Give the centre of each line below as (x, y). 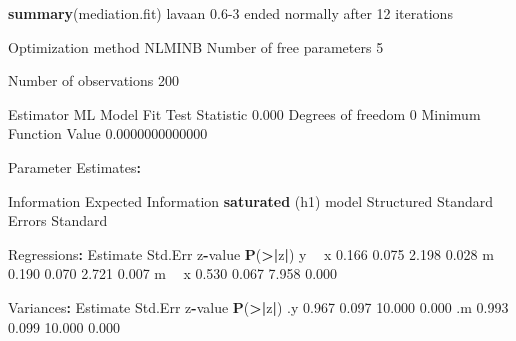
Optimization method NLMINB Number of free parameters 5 (196, 46)
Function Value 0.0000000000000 (108, 133)
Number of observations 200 (93, 80)
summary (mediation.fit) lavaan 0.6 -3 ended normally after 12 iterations (230, 13)
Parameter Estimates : (75, 166)
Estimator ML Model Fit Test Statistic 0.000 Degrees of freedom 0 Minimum (244, 113)
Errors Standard (58, 220)
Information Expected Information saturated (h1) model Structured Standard (250, 200)
